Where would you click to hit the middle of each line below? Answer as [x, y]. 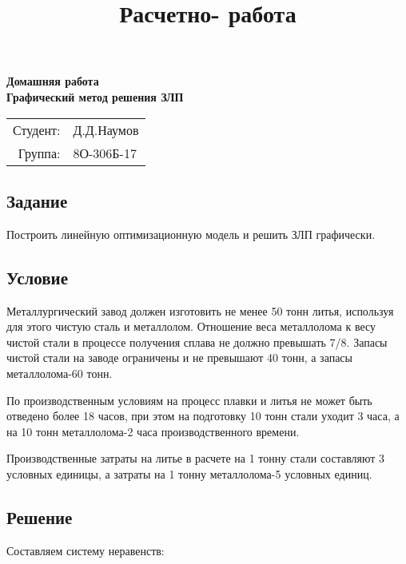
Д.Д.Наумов [106, 129]
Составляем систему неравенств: [86, 550]
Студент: [37, 129]
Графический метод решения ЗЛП [95, 96]
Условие [37, 277]
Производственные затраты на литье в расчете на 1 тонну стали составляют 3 [196, 458]
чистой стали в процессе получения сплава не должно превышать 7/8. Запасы [197, 342]
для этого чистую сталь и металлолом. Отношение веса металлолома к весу [191, 326]
